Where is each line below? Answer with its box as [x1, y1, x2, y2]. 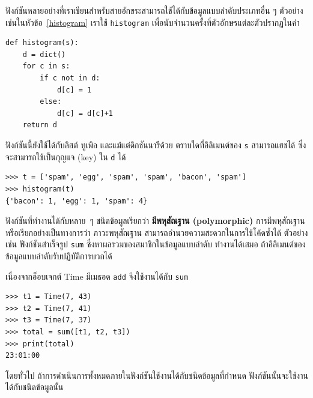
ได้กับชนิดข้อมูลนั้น [5, 381, 64, 393]
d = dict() [22, 50, 66, 59]
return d [22, 121, 57, 130]
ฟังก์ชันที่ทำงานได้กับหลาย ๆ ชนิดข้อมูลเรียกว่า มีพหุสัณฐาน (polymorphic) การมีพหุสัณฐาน [5, 214, 305, 227]
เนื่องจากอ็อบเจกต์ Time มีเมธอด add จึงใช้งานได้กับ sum [5, 270, 189, 282]
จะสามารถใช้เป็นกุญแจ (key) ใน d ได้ [5, 150, 126, 163]
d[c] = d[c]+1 [56, 109, 113, 118]
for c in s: [22, 62, 70, 71]
